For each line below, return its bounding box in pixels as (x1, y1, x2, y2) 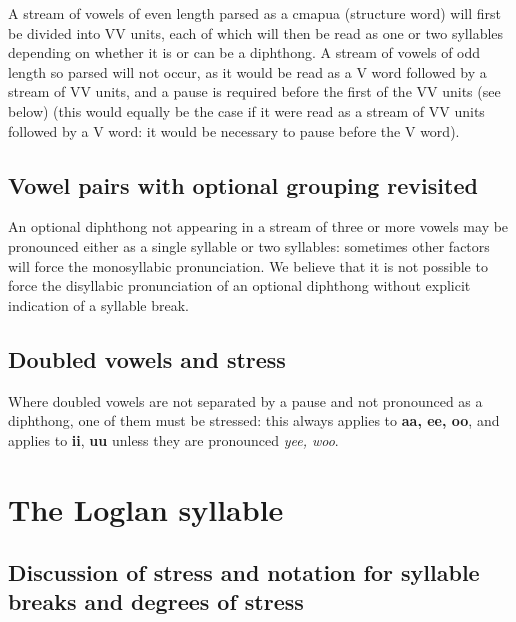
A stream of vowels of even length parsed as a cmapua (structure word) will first (8, 3, 501, 23)
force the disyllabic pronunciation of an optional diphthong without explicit (8, 275, 471, 296)
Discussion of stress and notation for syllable (8, 557, 480, 588)
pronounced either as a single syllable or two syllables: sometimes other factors (8, 235, 490, 256)
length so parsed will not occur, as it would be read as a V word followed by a (8, 61, 487, 82)
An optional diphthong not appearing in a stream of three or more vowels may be (8, 216, 509, 237)
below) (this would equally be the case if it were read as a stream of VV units (8, 100, 485, 121)
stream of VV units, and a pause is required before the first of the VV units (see (8, 81, 501, 102)
